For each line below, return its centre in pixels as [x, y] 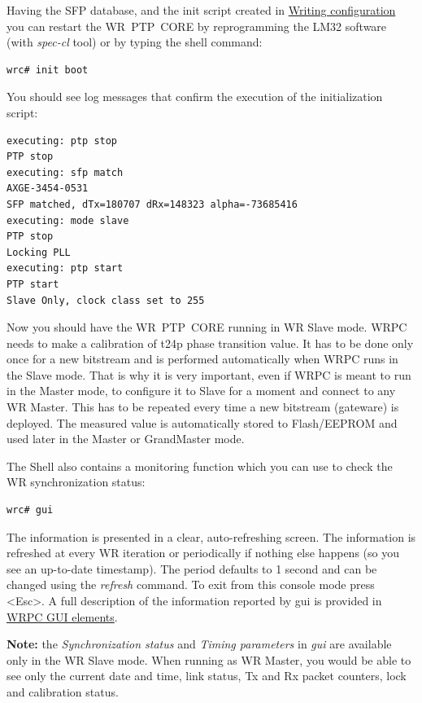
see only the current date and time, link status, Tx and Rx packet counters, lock [207, 676]
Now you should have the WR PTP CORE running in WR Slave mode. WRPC [207, 327]
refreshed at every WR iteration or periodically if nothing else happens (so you [203, 553]
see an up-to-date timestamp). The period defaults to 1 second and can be [192, 568]
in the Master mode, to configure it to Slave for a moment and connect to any [201, 391]
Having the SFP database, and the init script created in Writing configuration [201, 10]
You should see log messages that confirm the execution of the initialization [195, 97]
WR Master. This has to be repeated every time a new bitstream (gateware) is [203, 407]
